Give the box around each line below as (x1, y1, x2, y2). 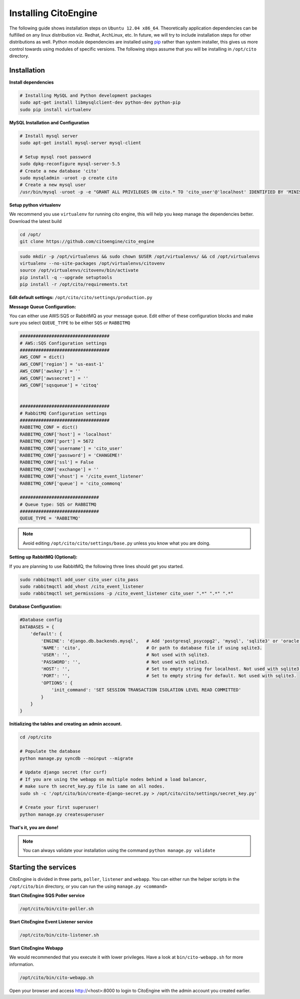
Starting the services (9, 863, 76, 872)
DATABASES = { (19, 624, 54, 630)
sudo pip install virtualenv (19, 107, 91, 112)
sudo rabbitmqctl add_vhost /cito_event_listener (19, 584, 144, 589)
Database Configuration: (9, 604, 62, 610)
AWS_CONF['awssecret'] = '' (19, 375, 88, 381)
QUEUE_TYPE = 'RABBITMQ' (19, 516, 81, 521)
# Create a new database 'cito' (19, 168, 99, 174)
